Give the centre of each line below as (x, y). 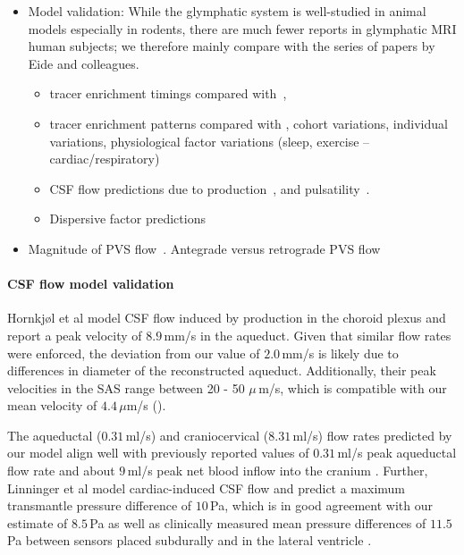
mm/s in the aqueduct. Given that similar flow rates (308, 335)
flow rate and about (61, 471)
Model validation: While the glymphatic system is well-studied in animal (227, 11)
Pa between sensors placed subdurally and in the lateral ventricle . (190, 540)
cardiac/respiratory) (105, 159)
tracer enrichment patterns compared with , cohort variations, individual (249, 123)
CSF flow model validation (91, 284)
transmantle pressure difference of (100, 505)
